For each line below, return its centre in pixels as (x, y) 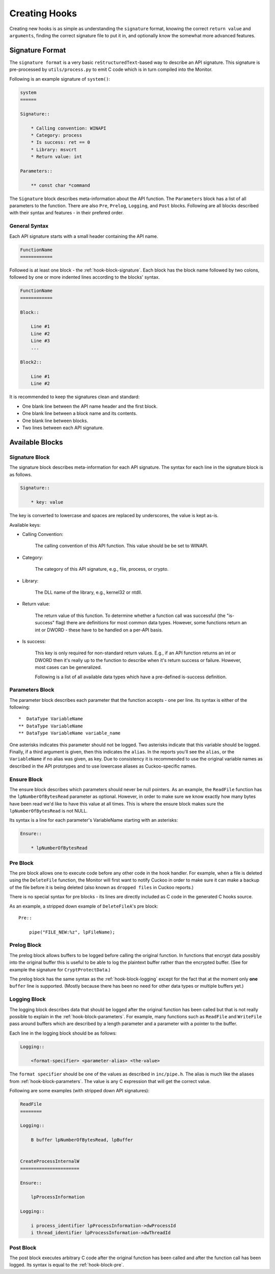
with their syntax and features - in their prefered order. (67, 213)
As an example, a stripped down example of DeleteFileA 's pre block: (84, 906)
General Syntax (29, 226)
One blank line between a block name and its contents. (80, 413)
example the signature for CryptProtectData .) (60, 969)
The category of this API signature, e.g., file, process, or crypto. (102, 569)
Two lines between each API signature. (63, 427)
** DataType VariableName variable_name (70, 733)
